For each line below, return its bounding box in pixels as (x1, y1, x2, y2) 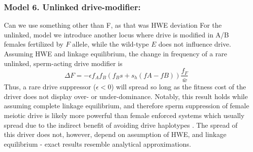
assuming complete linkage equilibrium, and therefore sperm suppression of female (4, 101, 249, 111)
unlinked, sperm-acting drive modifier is (4, 58, 123, 68)
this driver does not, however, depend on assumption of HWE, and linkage (4, 129, 227, 139)
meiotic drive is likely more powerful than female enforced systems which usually (4, 110, 245, 120)
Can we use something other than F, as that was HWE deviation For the (4, 20, 222, 30)
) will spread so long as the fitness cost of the (111, 82, 246, 92)
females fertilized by (4, 39, 64, 49)
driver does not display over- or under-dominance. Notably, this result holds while (4, 91, 248, 101)
